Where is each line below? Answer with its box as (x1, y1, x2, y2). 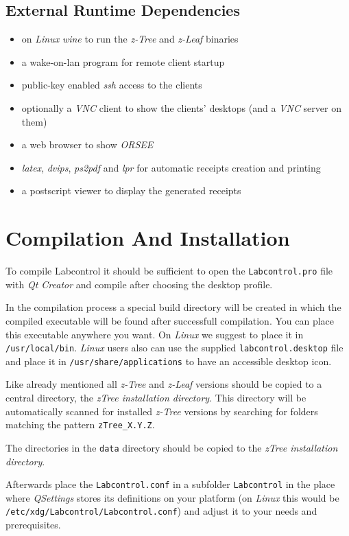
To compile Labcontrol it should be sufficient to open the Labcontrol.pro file (5, 264, 333, 278)
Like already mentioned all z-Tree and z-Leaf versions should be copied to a (5, 377, 322, 391)
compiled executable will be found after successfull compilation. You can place (5, 313, 334, 327)
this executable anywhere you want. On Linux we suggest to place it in (5, 327, 304, 341)
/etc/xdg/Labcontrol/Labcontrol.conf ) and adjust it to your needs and (5, 504, 317, 518)
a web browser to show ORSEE (21, 137, 154, 152)
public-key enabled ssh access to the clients (21, 78, 202, 92)
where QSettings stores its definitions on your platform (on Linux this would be (5, 490, 339, 504)
